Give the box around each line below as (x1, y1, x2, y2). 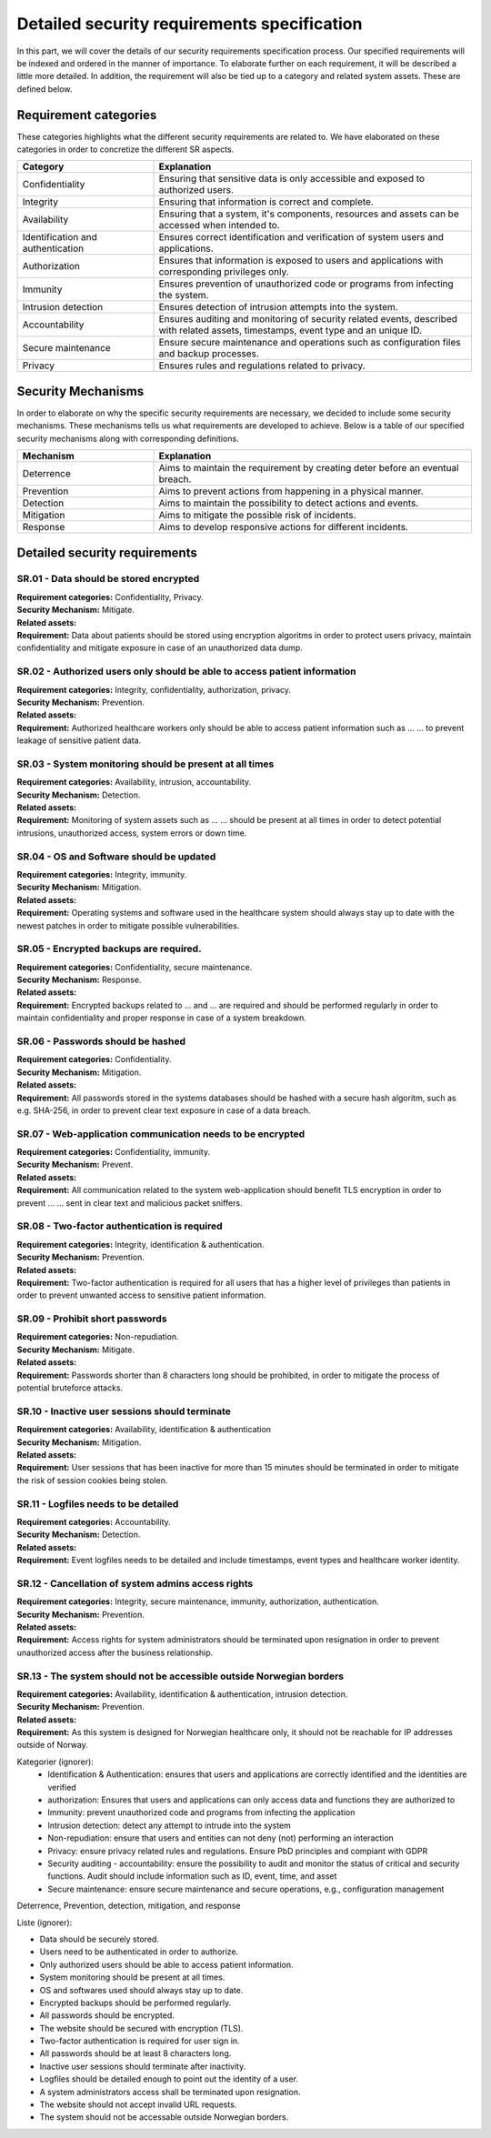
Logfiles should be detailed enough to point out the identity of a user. (39, 2073, 299, 2084)
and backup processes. (158, 347, 259, 360)
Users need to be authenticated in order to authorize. (39, 1946, 239, 1957)
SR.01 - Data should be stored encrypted (16, 573, 200, 586)
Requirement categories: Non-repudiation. (16, 1331, 179, 1342)
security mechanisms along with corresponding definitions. (16, 433, 240, 444)
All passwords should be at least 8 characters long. (39, 2048, 232, 2059)
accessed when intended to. (158, 219, 281, 232)
